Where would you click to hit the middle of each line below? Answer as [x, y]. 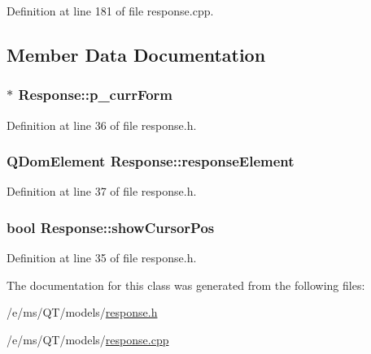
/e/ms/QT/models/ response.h [82, 312]
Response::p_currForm [96, 95]
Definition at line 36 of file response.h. [102, 125]
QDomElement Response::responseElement [151, 161]
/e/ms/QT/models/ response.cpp [88, 339]
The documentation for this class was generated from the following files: [186, 285]
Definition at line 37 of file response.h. [102, 191]
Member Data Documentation [136, 54]
